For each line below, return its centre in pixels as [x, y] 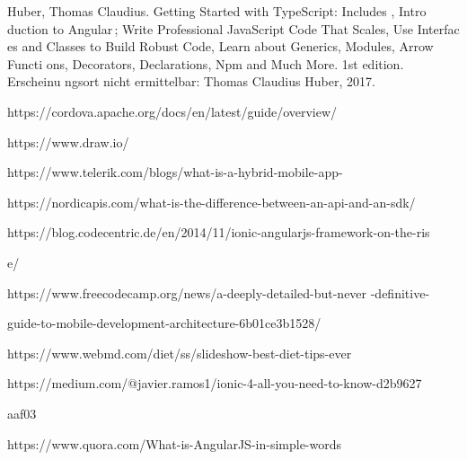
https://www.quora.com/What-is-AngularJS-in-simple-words [175, 443]
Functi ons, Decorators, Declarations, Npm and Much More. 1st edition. [206, 63]
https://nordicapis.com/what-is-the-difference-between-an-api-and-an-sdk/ [211, 202]
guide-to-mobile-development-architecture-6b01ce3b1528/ [164, 323]
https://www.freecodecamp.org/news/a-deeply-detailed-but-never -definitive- [219, 292]
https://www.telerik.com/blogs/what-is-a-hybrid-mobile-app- [175, 172]
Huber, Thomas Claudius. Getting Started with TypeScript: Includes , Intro [217, 11]
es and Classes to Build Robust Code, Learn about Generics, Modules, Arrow [220, 46]
